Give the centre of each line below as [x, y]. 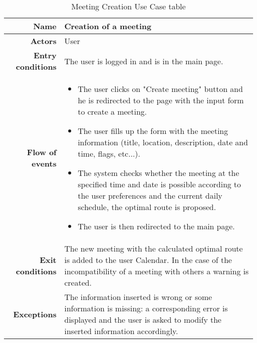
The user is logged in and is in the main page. [144, 61]
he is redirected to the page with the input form [161, 100]
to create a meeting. [112, 111]
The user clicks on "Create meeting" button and [160, 89]
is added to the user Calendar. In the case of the [148, 260]
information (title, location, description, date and [163, 142]
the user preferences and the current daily [150, 195]
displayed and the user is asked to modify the [143, 320]
